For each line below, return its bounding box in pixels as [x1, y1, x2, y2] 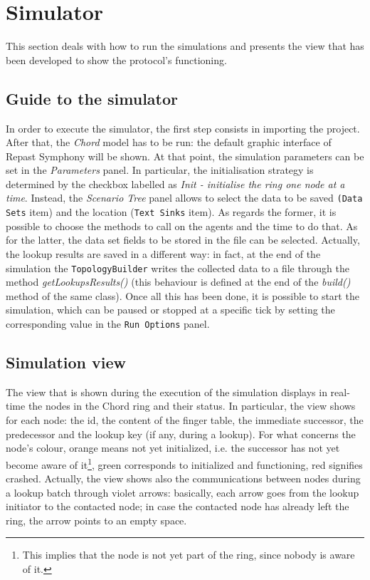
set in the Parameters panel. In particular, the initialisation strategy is [6, 162, 314, 177]
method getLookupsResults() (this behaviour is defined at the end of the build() [6, 274, 351, 289]
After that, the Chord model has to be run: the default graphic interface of [6, 135, 332, 150]
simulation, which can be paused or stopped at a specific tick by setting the [6, 302, 335, 317]
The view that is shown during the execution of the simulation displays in [6, 384, 327, 399]
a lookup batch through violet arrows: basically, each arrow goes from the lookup [6, 485, 359, 499]
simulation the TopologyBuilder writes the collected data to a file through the [6, 260, 349, 275]
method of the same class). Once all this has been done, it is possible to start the [6, 288, 359, 303]
